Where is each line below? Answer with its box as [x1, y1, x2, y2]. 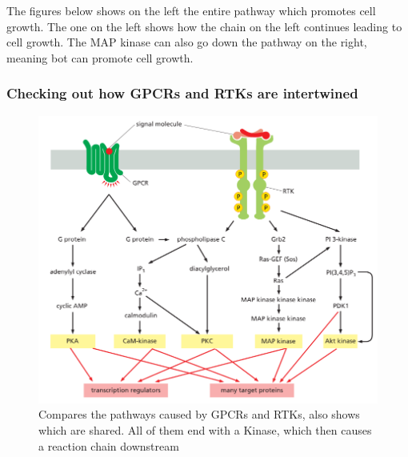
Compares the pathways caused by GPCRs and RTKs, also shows [38, 406, 360, 423]
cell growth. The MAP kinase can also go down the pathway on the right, [6, 34, 367, 50]
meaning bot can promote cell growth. [6, 49, 194, 66]
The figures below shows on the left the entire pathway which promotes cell [6, 2, 376, 18]
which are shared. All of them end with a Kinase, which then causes [38, 422, 372, 439]
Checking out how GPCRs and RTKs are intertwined [6, 83, 358, 103]
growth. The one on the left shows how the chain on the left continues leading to [6, 18, 402, 34]
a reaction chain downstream [38, 437, 179, 454]
